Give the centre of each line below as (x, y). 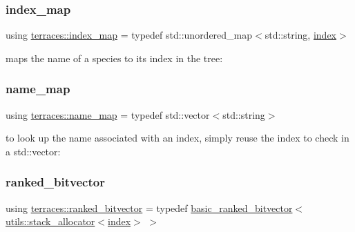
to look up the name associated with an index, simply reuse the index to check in (177, 138)
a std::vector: (33, 151)
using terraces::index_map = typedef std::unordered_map (129, 35)
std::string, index (301, 35)
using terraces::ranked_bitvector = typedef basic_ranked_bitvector (149, 207)
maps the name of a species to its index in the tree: (114, 58)
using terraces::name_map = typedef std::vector (108, 114)
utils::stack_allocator (50, 221)
